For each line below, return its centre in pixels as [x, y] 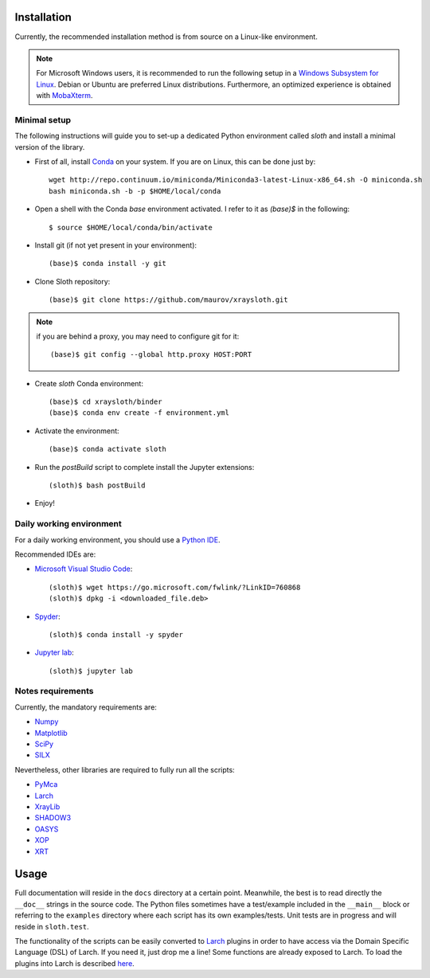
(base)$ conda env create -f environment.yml [139, 413]
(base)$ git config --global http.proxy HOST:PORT [151, 355]
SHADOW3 [53, 818]
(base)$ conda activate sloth [108, 449]
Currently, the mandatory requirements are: [86, 707]
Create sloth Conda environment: [89, 383]
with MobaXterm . [64, 96]
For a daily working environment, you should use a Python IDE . [117, 540]
